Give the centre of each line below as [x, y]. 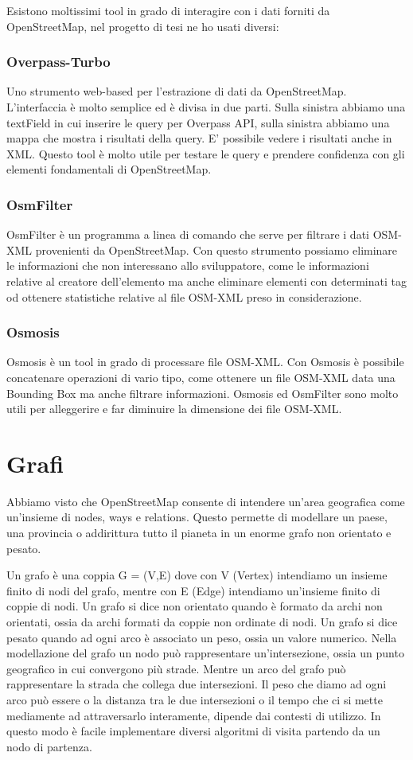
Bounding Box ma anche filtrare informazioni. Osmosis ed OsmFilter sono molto [203, 393]
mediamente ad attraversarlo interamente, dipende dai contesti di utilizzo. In [194, 715]
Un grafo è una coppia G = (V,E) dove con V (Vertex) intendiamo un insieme [197, 575]
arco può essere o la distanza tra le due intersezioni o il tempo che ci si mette [195, 700]
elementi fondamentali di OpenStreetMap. [109, 169]
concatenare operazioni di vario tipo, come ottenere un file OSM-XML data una [201, 377]
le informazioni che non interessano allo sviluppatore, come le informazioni [188, 265]
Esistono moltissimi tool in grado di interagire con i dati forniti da [168, 10]
